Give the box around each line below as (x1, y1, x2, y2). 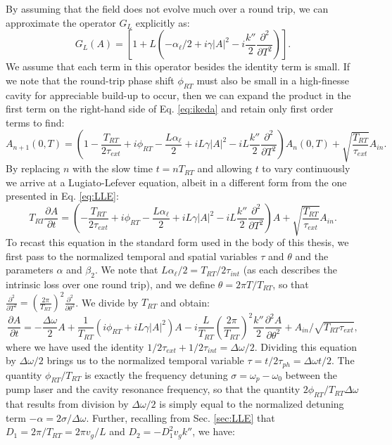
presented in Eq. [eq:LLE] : (6, 188, 119, 203)
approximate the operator (6, 15, 116, 30)
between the (285, 367, 338, 382)
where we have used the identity (6, 339, 144, 354)
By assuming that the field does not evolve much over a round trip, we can (6, 1, 329, 15)
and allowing (197, 161, 252, 176)
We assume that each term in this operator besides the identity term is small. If (6, 59, 350, 74)
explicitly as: (135, 15, 190, 30)
